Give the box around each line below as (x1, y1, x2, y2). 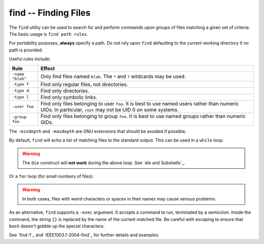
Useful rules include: (9, 56, 51, 62)
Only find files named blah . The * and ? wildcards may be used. (40, 73, 186, 80)
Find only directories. (40, 87, 89, 94)
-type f (12, 82, 29, 87)
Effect (40, 65, 55, 72)
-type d (12, 88, 29, 93)
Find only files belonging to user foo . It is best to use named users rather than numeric (40, 100, 239, 107)
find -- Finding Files (9, 7, 90, 18)
